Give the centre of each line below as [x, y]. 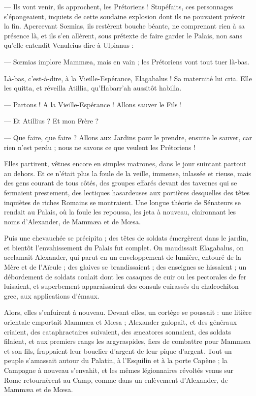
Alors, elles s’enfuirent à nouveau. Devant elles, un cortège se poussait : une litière [128, 312]
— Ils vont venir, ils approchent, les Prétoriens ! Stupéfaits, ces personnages [119, 6]
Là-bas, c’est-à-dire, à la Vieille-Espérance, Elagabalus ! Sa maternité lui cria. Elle [128, 78]
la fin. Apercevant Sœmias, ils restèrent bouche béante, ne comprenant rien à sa [124, 26]
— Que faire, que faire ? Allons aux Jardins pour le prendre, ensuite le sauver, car [128, 137]
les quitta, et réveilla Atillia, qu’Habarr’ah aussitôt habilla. [93, 88]
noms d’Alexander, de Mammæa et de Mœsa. [72, 221]
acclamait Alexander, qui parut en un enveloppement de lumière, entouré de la [123, 257]
